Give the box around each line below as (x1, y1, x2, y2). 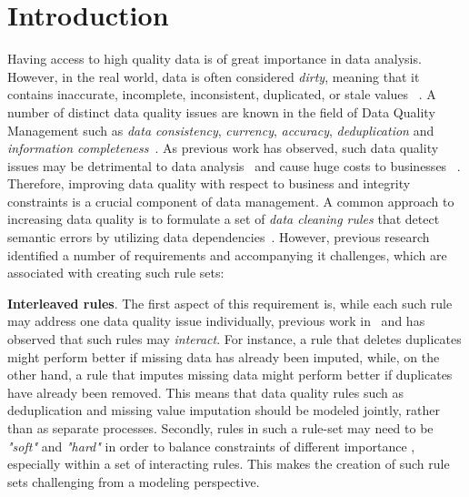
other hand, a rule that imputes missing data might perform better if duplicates (7, 365, 453, 384)
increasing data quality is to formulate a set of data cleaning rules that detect (7, 209, 440, 228)
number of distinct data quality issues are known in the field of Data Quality (7, 102, 435, 121)
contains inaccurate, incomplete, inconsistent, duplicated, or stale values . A (7, 85, 436, 104)
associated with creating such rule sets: (7, 263, 225, 282)
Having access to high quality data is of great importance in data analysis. (7, 49, 422, 68)
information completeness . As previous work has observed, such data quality (7, 138, 439, 157)
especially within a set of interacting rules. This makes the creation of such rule (7, 454, 450, 473)
